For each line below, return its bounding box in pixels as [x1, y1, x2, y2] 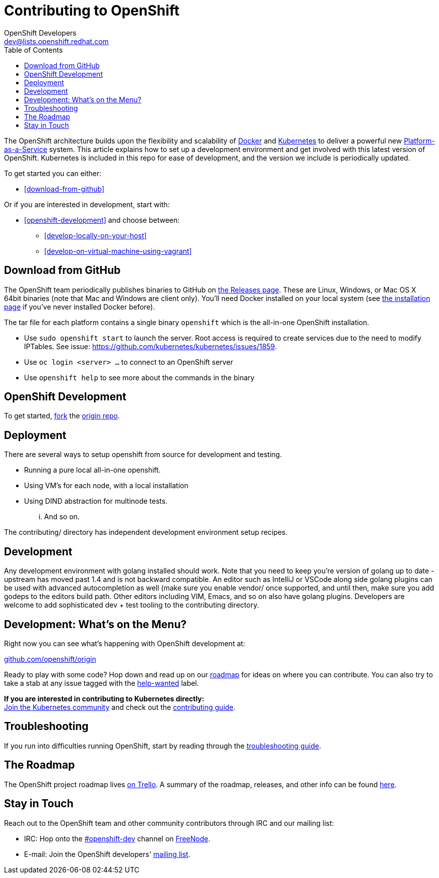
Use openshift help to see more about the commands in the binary [24, 373, 255, 382]
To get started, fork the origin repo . [4, 411, 120, 420]
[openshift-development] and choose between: [24, 215, 180, 224]
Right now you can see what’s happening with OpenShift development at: [4, 639, 246, 648]
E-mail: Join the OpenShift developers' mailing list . [24, 849, 190, 858]
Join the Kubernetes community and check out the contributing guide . [4, 702, 236, 711]
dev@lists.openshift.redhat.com [4, 37, 109, 46]
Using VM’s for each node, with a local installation [24, 481, 188, 490]
